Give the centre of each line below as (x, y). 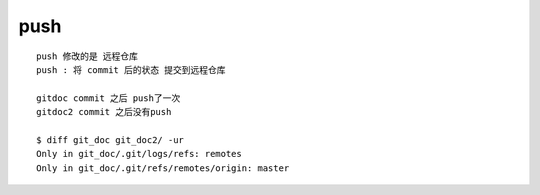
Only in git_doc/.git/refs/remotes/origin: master (163, 168)
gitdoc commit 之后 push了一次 (108, 98)
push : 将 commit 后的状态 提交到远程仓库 (131, 69)
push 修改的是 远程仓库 (87, 56)
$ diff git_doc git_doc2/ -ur (110, 139)
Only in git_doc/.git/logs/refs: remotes (139, 154)
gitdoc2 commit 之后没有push (104, 112)
